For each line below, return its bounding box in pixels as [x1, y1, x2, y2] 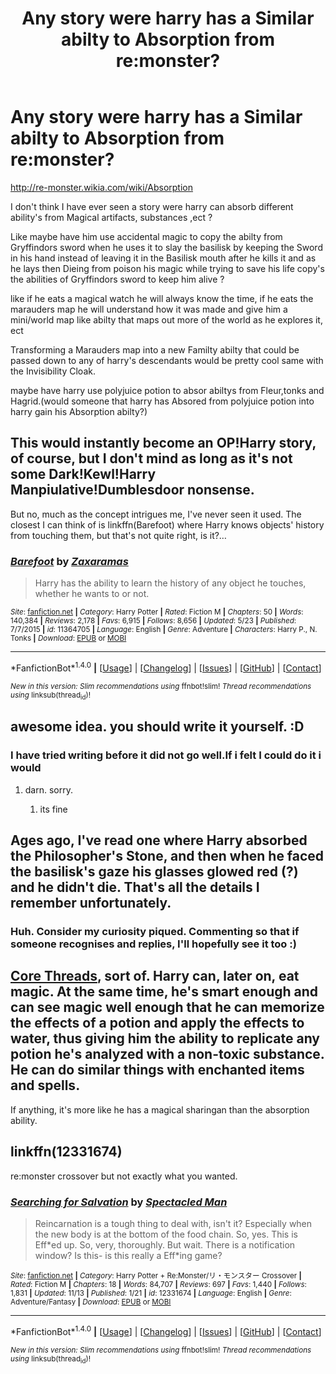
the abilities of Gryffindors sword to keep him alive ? [10, 273, 225, 285]
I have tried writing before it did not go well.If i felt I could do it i [10, 748, 322, 762]
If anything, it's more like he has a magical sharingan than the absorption [10, 1103, 310, 1116]
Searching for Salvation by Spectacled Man [10, 1195, 228, 1209]
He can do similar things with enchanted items [10, 1062, 305, 1079]
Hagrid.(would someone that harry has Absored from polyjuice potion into [10, 395, 315, 407]
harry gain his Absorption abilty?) [10, 405, 148, 417]
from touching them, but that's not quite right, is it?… [10, 529, 227, 541]
